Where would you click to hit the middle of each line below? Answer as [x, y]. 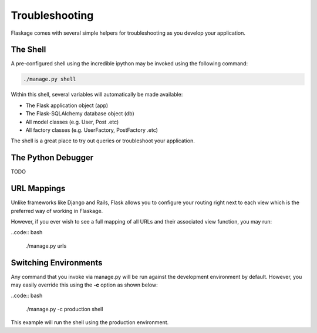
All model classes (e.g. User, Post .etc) [72, 122]
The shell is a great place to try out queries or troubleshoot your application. [103, 141]
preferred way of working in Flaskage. [57, 211]
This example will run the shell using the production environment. [90, 322]
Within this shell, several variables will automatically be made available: [97, 95]
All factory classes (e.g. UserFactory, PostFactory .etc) [92, 130]
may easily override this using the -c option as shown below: [84, 285]
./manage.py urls [46, 246]
